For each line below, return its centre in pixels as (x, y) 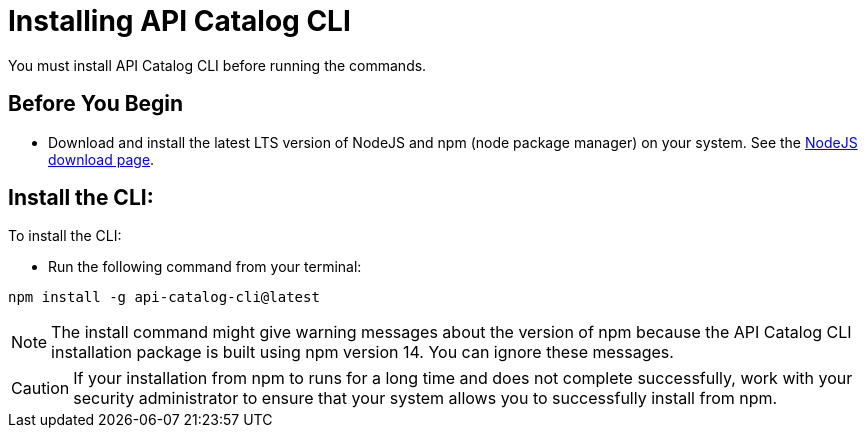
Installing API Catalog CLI (179, 21)
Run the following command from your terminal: (205, 267)
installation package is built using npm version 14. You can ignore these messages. (362, 352)
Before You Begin (96, 104)
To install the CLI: (65, 236)
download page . (101, 159)
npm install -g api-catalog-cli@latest (164, 297)
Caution (40, 388)
